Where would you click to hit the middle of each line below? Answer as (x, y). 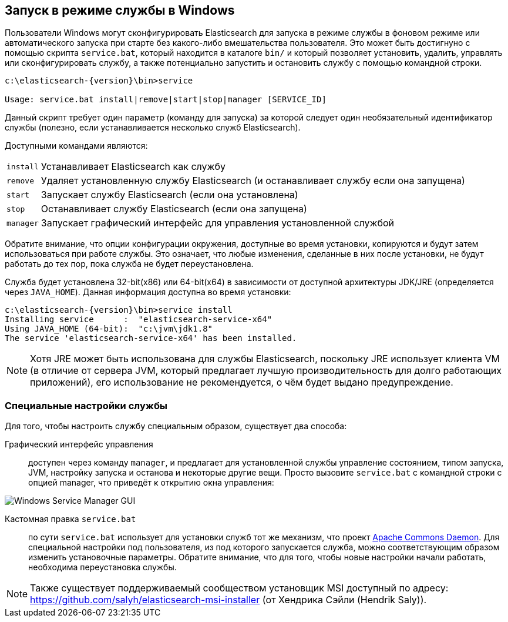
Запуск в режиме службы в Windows (120, 10)
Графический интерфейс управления (79, 444)
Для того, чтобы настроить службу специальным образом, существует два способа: (176, 426)
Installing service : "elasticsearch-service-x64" (139, 320)
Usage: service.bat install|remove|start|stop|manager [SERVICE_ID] (166, 100)
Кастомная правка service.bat (70, 519)
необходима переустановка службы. (102, 567)
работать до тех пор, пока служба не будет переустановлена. (129, 264)
